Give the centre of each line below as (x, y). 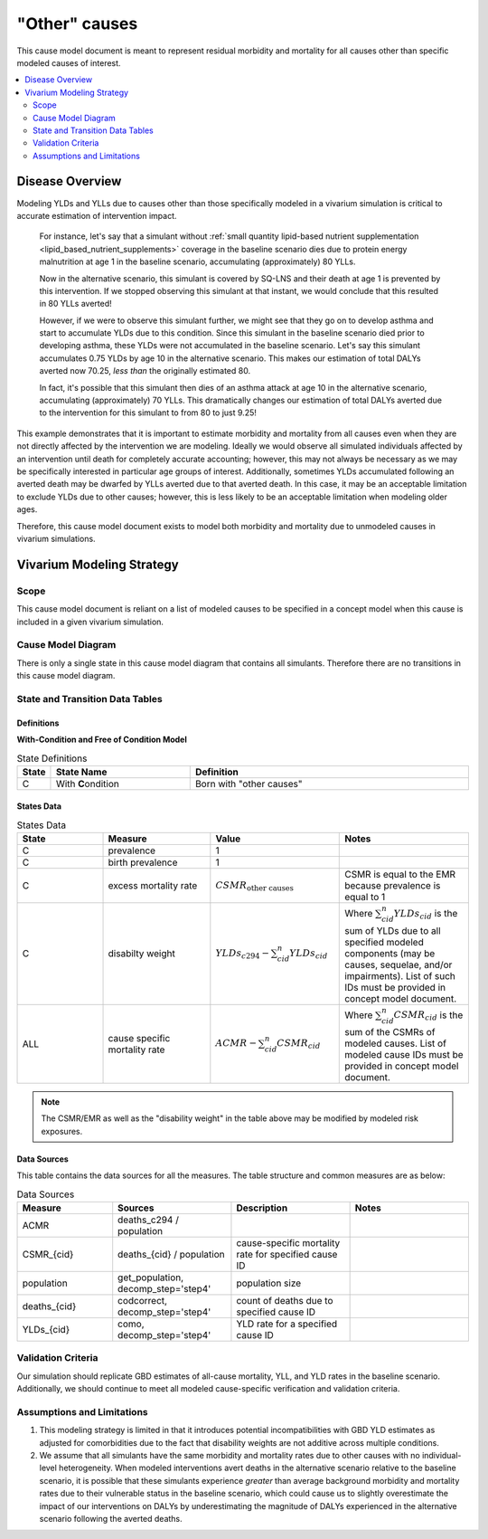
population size (269, 1283)
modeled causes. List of (396, 1043)
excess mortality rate (153, 886)
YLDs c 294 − (243, 954)
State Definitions (52, 758)
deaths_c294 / (149, 1220)
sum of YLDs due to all (393, 930)
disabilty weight (141, 954)
